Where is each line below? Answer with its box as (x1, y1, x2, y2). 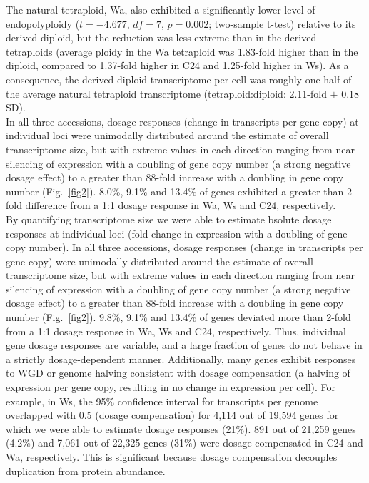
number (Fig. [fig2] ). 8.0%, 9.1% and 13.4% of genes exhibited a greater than (6, 183, 344, 198)
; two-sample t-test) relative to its (208, 16, 356, 31)
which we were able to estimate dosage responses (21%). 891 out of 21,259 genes (6, 421, 356, 436)
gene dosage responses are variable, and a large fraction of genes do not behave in (6, 337, 363, 352)
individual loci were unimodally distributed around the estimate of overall (6, 128, 329, 143)
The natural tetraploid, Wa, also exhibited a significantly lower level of (6, 2, 315, 16)
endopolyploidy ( (6, 16, 80, 31)
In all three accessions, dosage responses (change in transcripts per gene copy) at (6, 113, 359, 128)
